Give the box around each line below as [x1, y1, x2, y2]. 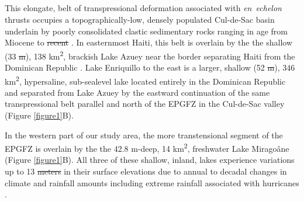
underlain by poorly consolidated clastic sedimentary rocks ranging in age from [5, 25, 288, 37]
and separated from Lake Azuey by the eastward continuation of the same [5, 86, 270, 98]
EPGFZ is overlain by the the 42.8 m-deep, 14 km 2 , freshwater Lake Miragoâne [5, 141, 289, 154]
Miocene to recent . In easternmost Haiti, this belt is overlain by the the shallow [5, 36, 293, 48]
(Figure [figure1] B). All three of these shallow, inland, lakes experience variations [5, 154, 295, 166]
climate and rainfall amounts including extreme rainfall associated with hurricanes [5, 176, 299, 189]
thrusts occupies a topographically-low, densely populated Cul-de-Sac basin [5, 13, 275, 25]
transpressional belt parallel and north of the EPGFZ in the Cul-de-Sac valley [5, 97, 285, 110]
